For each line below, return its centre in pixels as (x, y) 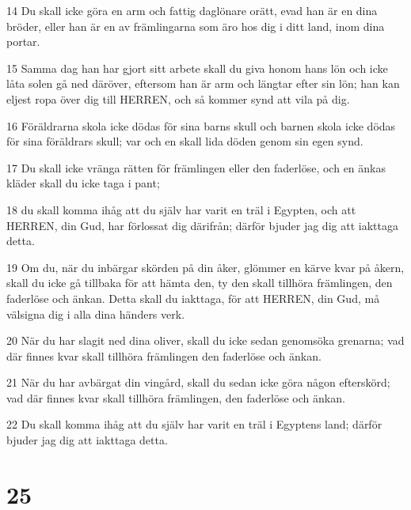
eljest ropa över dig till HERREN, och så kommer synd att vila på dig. (178, 98)
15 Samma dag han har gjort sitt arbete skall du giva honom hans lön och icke (197, 68)
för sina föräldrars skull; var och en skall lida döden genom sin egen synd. (185, 141)
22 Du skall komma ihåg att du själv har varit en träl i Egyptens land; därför (194, 424)
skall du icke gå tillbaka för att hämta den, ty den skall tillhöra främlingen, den (200, 283)
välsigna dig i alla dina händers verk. (96, 314)
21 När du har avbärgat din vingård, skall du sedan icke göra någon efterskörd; (198, 382)
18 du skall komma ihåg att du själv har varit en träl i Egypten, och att (181, 209)
